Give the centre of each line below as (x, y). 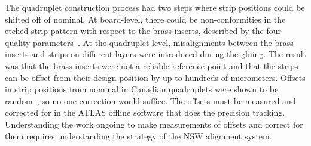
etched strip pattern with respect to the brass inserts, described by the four (143, 31)
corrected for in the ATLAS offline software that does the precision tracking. (145, 112)
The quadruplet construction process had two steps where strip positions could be (155, 7)
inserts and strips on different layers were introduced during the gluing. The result (156, 54)
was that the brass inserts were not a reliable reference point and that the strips (152, 65)
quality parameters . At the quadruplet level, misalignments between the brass (149, 42)
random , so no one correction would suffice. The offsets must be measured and (150, 100)
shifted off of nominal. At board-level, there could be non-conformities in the (145, 19)
